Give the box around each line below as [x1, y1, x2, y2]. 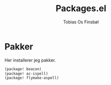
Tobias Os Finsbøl [63, 19, 99, 25]
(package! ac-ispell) [4, 71, 48, 76]
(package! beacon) [4, 67, 42, 71]
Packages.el [55, 3, 107, 14]
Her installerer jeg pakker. [4, 57, 56, 63]
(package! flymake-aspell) [4, 76, 59, 81]
